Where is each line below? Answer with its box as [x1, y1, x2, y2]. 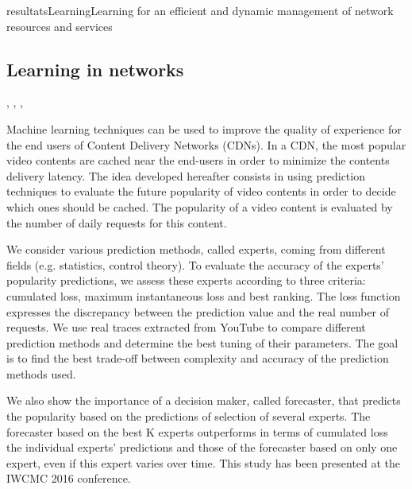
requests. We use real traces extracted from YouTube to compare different [6, 319, 366, 336]
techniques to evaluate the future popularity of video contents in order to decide [6, 183, 396, 200]
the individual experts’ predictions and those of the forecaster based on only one [6, 439, 398, 456]
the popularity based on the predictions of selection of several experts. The [6, 408, 371, 425]
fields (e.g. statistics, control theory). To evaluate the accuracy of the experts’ [6, 256, 384, 273]
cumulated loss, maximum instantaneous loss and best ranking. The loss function [6, 287, 401, 304]
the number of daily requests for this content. [6, 214, 227, 231]
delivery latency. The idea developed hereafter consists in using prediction [6, 167, 365, 184]
